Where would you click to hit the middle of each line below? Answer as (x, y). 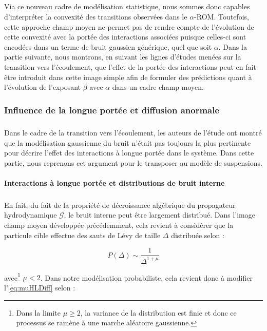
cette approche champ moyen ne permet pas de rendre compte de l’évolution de (129, 26)
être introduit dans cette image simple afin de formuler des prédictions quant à (128, 77)
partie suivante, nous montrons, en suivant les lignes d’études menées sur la (123, 57)
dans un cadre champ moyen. (158, 87)
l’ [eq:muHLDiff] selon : (40, 287)
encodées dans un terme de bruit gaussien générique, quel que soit (108, 46)
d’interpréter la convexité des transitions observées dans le (96, 16)
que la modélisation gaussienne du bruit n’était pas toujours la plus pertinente (128, 142)
